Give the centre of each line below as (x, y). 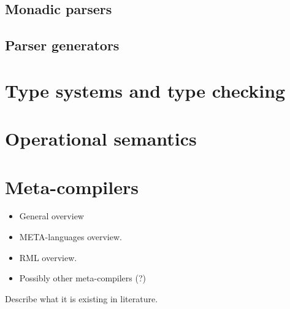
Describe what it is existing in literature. (82, 298)
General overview (52, 216)
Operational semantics (101, 139)
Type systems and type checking (145, 90)
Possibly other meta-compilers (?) (83, 278)
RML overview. (48, 257)
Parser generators (62, 45)
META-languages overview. (71, 237)
